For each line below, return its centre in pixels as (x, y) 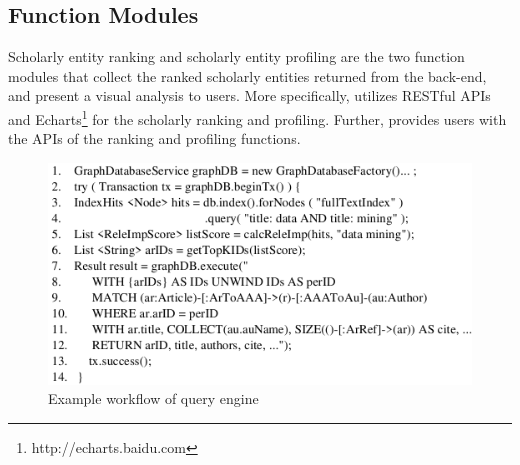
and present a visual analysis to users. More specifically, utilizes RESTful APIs (249, 95)
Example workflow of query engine (153, 398)
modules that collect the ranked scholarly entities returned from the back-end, (247, 75)
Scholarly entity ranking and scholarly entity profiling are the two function (236, 56)
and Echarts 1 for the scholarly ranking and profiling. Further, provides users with (257, 117)
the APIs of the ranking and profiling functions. (154, 138)
